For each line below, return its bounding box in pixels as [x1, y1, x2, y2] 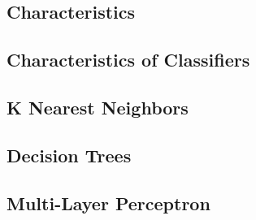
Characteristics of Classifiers [7, 47, 250, 72]
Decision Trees [7, 142, 132, 167]
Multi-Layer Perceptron [7, 190, 210, 215]
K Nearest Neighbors [7, 94, 189, 119]
